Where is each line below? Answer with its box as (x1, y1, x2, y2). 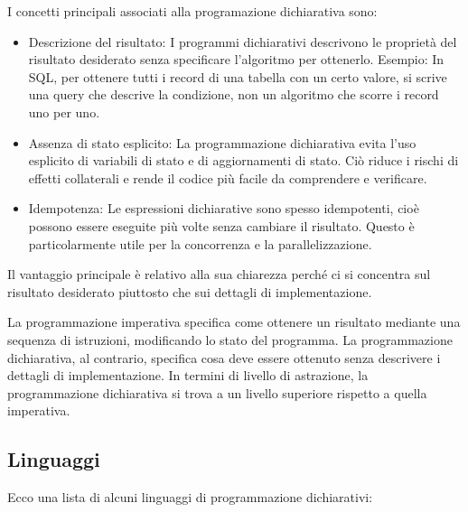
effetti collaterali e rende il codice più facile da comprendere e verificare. (28, 168, 427, 187)
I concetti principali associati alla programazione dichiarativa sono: (7, 2, 378, 20)
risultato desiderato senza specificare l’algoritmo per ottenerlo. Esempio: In (28, 50, 445, 69)
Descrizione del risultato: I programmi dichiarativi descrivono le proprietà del (28, 32, 457, 51)
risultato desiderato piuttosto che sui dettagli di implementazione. (7, 282, 372, 301)
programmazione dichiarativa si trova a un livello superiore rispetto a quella (7, 383, 427, 402)
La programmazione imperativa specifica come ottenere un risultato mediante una (7, 312, 461, 331)
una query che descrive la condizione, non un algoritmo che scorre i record (28, 85, 439, 104)
